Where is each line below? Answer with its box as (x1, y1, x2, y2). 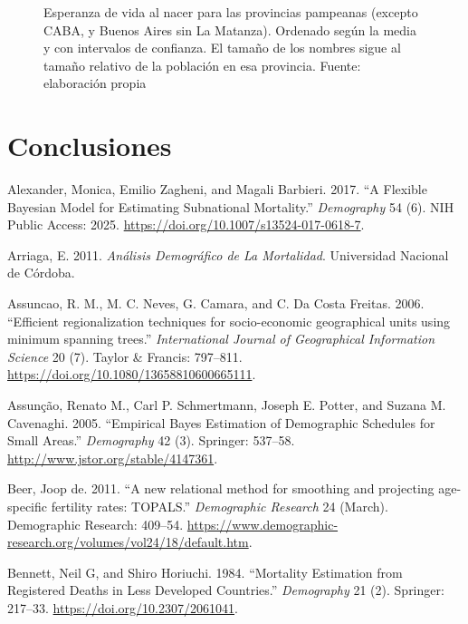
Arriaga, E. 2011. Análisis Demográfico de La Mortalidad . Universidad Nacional (7, 245, 449, 264)
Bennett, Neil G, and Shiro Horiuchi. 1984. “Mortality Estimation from (7, 562, 403, 581)
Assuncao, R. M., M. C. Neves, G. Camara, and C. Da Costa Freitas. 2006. (7, 294, 425, 313)
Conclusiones (7, 127, 172, 164)
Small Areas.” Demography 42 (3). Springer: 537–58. (7, 431, 295, 450)
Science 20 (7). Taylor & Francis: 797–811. (7, 346, 243, 366)
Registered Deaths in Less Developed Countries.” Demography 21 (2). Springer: (7, 580, 444, 600)
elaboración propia (43, 73, 147, 93)
